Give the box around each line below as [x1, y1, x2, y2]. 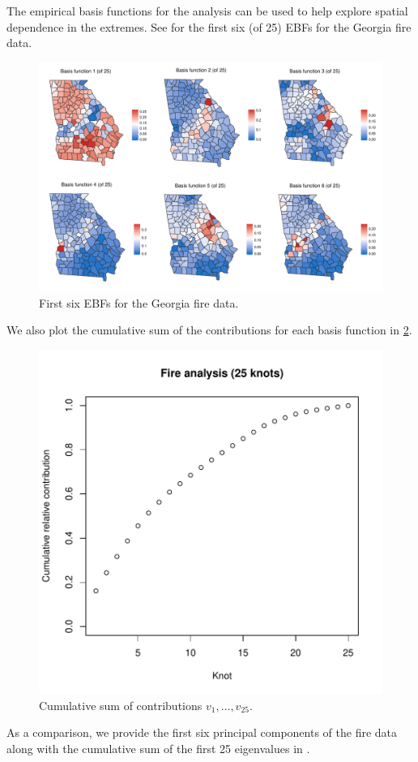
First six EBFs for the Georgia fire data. [39, 294, 239, 311]
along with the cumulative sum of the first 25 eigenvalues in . [6, 739, 310, 756]
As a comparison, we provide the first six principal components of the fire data [6, 724, 398, 741]
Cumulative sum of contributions [39, 696, 203, 713]
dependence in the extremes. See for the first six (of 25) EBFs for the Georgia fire [6, 18, 412, 35]
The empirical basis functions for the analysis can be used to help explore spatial [6, 2, 408, 19]
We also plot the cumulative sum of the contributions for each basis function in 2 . [6, 321, 412, 338]
